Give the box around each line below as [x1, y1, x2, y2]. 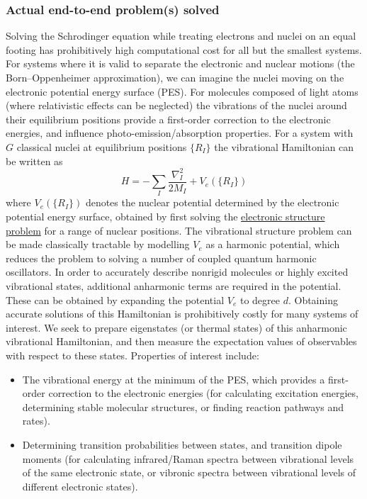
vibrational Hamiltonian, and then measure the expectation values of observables [6, 334, 357, 349]
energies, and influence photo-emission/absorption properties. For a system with [6, 125, 354, 140]
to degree [239, 292, 280, 307]
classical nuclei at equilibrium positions [16, 139, 187, 154]
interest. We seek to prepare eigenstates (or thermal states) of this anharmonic [6, 320, 347, 335]
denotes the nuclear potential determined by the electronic [85, 195, 339, 210]
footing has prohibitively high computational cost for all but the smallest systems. [6, 42, 362, 57]
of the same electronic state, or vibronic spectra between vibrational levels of [22, 465, 356, 480]
